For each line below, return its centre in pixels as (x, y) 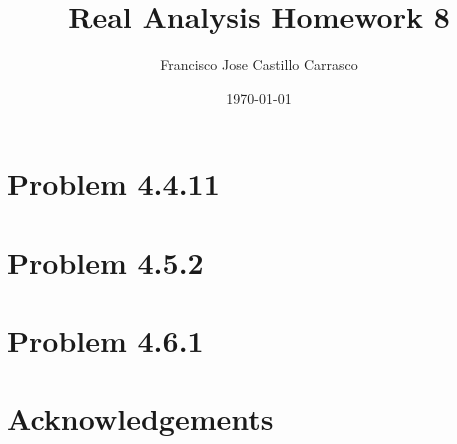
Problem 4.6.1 (105, 340)
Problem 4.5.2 (105, 261)
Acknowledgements (140, 418)
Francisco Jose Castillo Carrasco (259, 64)
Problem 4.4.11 (113, 183)
